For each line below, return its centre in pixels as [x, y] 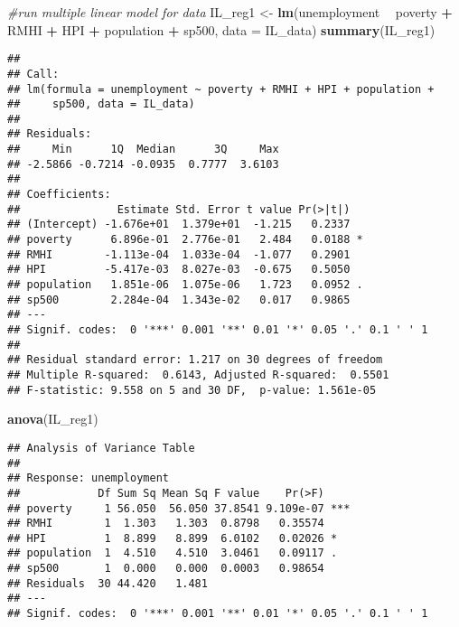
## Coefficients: [59, 195]
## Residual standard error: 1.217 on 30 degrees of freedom [195, 360]
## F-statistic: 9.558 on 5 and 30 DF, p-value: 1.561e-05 [192, 390]
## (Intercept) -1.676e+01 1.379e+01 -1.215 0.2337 [179, 225]
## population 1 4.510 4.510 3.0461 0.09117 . [173, 553]
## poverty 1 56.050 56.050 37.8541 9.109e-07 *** [179, 508]
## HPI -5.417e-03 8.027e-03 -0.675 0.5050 [179, 270]
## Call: [33, 74]
